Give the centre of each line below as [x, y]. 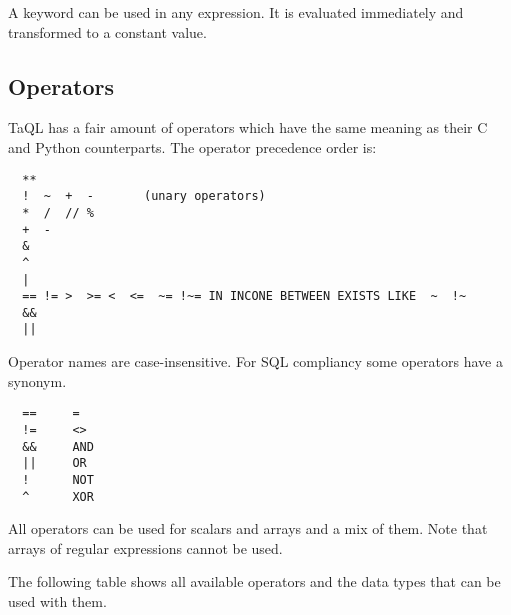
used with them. [57, 601]
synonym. [37, 380]
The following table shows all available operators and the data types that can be [254, 581]
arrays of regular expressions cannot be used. [145, 547]
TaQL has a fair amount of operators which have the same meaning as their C [248, 127]
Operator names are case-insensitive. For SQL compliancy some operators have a [255, 361]
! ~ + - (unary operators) [144, 196]
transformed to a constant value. [107, 31]
